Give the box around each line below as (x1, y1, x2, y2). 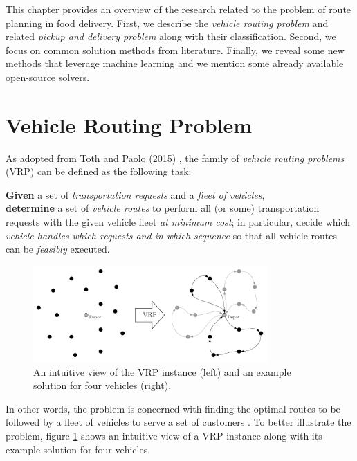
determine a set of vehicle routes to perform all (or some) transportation (6, 201, 320, 215)
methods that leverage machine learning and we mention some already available (6, 56, 344, 71)
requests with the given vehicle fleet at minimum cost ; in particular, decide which (6, 215, 351, 229)
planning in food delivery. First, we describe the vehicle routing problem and (6, 15, 329, 30)
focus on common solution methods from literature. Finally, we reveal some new (6, 42, 345, 57)
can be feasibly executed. (6, 242, 110, 256)
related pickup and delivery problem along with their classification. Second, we (6, 29, 336, 44)
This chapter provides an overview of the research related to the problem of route (6, 2, 351, 16)
